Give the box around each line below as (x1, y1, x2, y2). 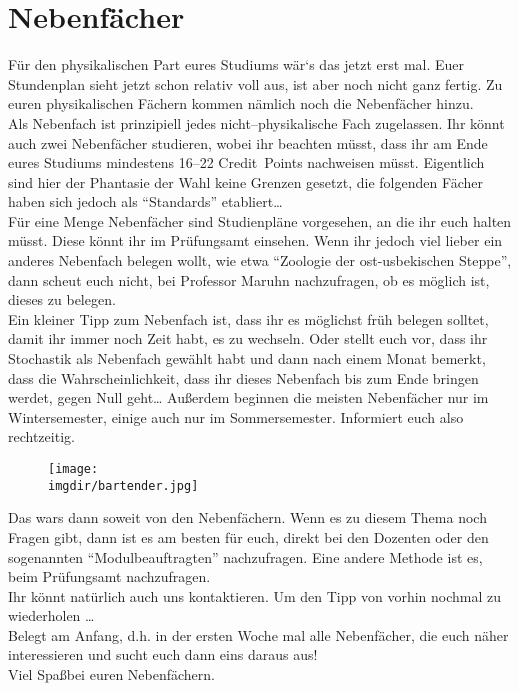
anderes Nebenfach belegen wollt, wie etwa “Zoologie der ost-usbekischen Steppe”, (8, 250, 512, 271)
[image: (48, 462, 99, 476)
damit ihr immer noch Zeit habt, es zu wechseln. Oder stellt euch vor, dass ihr (8, 328, 488, 349)
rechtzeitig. (8, 426, 75, 447)
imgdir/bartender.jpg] (48, 478, 199, 493)
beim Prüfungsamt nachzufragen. (8, 566, 211, 587)
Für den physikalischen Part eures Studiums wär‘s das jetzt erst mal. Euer (8, 54, 465, 75)
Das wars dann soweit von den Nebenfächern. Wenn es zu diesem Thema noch (8, 507, 487, 528)
